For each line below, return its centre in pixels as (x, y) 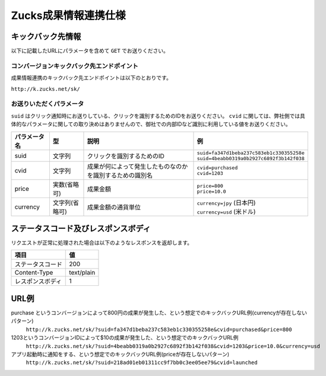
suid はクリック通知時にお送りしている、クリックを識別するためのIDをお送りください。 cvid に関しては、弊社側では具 (158, 116)
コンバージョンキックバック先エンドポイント (75, 66)
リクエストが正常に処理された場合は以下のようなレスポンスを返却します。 (102, 243)
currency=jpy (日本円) (226, 203)
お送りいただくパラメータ (48, 104)
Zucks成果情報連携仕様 (68, 15)
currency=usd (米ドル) (226, 212)
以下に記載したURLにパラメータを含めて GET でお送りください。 (90, 51)
